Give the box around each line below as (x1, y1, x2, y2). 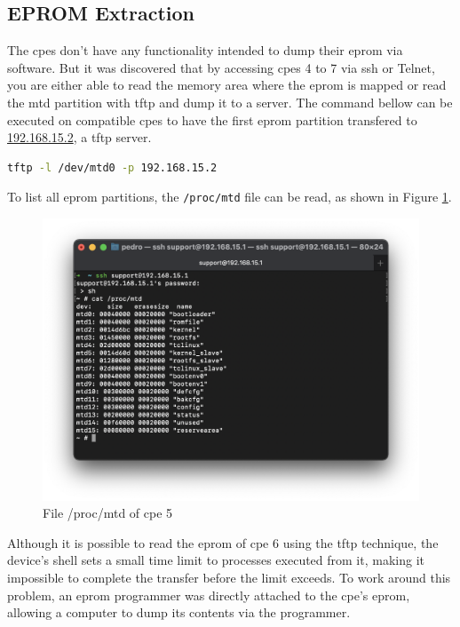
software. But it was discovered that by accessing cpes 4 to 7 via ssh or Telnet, (7, 58, 435, 76)
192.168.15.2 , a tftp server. (7, 128, 152, 147)
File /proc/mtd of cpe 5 (43, 504, 173, 522)
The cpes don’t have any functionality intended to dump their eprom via (7, 41, 403, 60)
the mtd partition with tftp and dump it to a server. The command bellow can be (7, 92, 453, 111)
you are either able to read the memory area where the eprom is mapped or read (7, 75, 447, 94)
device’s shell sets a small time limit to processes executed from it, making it (7, 551, 424, 569)
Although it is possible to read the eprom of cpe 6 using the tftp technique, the (7, 533, 439, 552)
